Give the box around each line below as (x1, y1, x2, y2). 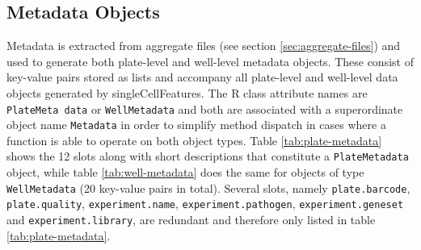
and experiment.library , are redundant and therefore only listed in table (6, 211, 376, 228)
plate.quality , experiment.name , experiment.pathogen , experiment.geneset (6, 195, 404, 212)
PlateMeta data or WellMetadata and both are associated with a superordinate (6, 100, 403, 117)
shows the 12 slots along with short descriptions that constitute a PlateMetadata (6, 148, 409, 165)
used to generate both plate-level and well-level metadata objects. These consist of (6, 52, 414, 69)
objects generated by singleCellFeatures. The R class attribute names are (6, 84, 368, 101)
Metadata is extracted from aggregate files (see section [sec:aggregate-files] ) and (6, 37, 401, 54)
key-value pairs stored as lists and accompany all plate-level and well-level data (6, 69, 398, 85)
